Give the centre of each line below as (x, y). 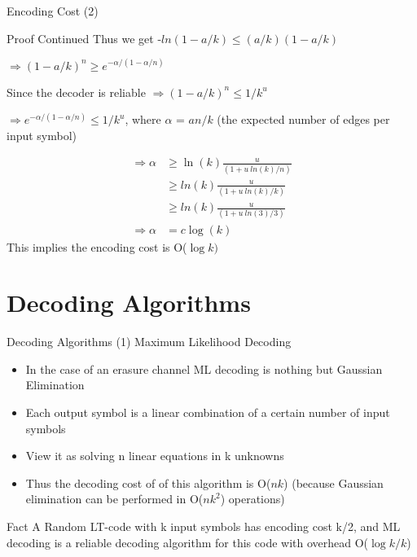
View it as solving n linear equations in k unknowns (155, 456)
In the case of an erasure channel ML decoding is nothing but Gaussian (204, 368)
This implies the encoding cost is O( (97, 246)
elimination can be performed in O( (114, 499)
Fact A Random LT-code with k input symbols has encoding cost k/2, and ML (204, 526)
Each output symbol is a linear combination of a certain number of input (208, 412)
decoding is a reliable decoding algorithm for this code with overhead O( (188, 542)
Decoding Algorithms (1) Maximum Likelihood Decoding (149, 342)
